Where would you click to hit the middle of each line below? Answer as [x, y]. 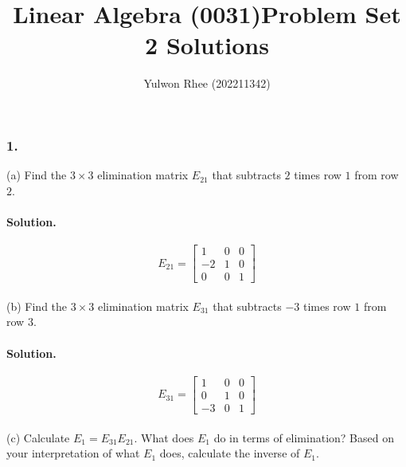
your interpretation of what [73, 453]
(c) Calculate [38, 437]
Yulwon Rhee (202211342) [207, 83]
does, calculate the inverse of [230, 453]
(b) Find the [37, 306]
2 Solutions [207, 45]
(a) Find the [37, 175]
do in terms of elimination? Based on [304, 437]
